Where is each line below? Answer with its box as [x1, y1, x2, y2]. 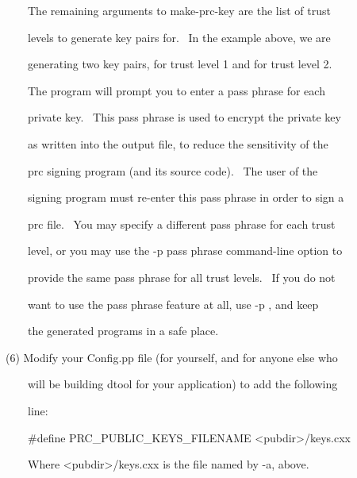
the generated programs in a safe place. [27, 322, 219, 339]
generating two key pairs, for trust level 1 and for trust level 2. [27, 56, 332, 72]
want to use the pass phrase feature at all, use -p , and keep [27, 295, 319, 312]
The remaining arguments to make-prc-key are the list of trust [27, 2, 331, 18]
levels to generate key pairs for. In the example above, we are [27, 29, 331, 45]
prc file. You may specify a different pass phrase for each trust [27, 215, 336, 232]
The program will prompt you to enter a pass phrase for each [27, 82, 325, 98]
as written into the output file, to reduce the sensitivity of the [27, 135, 328, 152]
